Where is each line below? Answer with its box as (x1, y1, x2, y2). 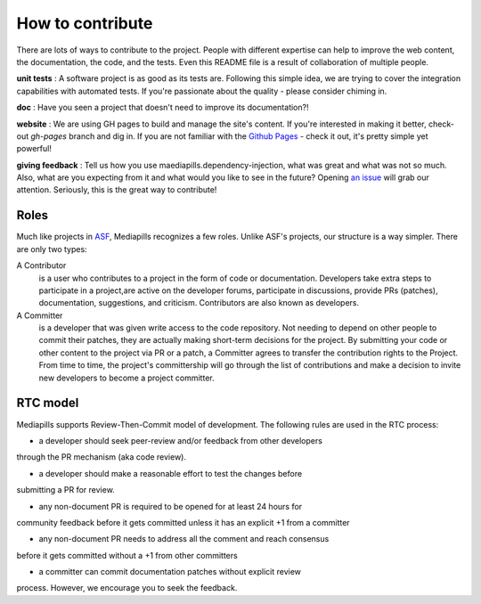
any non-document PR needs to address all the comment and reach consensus (38, 534, 330, 544)
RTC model (16, 396, 79, 411)
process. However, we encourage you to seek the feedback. (16, 583, 238, 593)
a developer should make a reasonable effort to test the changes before (38, 468, 303, 478)
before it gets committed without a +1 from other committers (16, 550, 238, 560)
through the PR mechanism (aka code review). (16, 452, 187, 462)
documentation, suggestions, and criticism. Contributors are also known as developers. (38, 298, 360, 308)
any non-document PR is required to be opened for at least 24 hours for (38, 501, 303, 511)
